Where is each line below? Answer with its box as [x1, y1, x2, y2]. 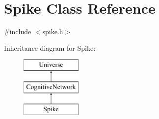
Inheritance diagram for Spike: [4, 42, 96, 53]
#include [4, 26, 31, 37]
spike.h [42, 26, 63, 37]
